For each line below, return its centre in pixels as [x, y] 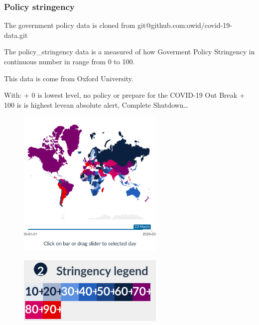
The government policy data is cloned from [70, 25]
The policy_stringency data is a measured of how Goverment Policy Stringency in [129, 52]
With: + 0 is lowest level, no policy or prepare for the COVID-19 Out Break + [125, 95]
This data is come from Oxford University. [69, 78]
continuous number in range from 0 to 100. [69, 61]
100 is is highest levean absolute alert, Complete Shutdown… [96, 104]
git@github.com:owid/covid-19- [185, 25]
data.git [16, 35]
